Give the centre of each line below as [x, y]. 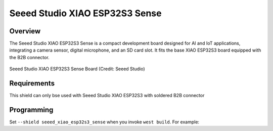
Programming [31, 110]
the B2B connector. [30, 57]
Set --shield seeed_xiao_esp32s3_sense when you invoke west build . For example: [104, 122]
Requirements [32, 83]
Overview [25, 31]
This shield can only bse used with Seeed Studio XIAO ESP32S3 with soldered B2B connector [107, 96]
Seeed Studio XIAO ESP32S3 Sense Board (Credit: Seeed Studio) [77, 69]
